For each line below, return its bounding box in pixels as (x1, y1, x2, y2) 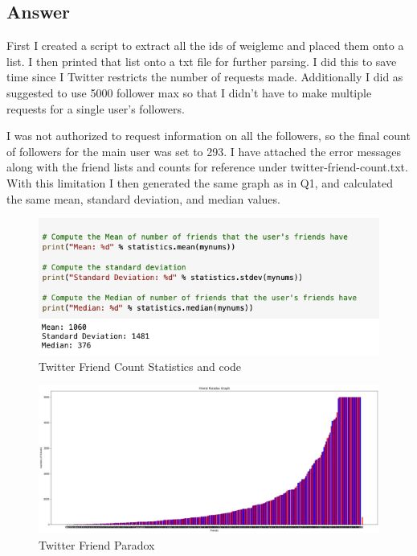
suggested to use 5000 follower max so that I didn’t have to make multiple (6, 84, 372, 101)
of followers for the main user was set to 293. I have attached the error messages (6, 142, 402, 159)
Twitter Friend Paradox (39, 536, 155, 553)
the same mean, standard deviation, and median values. (6, 190, 280, 207)
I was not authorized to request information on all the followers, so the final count (6, 127, 411, 144)
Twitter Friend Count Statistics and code (39, 357, 242, 374)
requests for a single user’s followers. (6, 100, 185, 117)
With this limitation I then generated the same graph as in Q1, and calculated (6, 174, 393, 191)
